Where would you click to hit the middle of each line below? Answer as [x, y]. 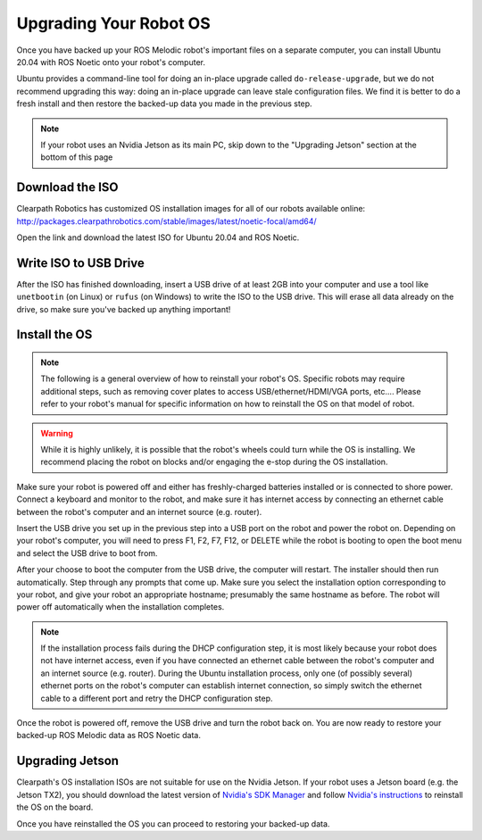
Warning [57, 433]
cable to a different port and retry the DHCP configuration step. [157, 698]
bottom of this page [77, 157]
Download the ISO [67, 187]
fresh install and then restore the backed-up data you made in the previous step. [164, 104]
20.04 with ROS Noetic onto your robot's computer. [111, 62]
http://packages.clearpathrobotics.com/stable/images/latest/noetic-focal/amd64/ [166, 221]
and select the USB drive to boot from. [87, 553]
